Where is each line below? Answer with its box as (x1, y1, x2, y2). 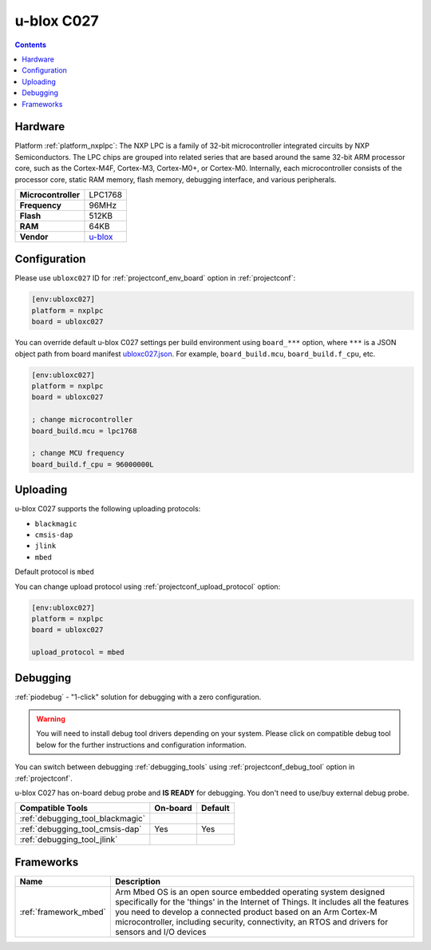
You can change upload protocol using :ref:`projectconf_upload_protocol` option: (14, 582, 281, 591)
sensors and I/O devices (114, 926, 207, 937)
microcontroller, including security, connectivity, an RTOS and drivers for (114, 916, 389, 927)
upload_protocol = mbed (31, 648, 125, 657)
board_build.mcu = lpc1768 (31, 426, 137, 435)
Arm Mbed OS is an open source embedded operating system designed (114, 886, 386, 897)
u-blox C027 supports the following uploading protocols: (14, 504, 201, 514)
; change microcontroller (31, 415, 133, 424)
